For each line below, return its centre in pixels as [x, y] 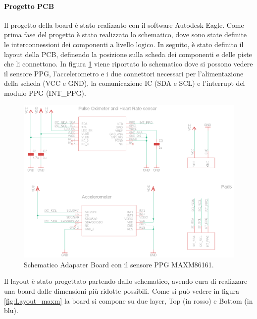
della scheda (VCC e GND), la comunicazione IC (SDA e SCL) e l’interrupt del [125, 83]
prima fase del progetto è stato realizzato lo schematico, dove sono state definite [126, 34]
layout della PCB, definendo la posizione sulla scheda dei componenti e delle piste [128, 54]
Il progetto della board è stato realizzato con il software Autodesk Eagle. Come [124, 25]
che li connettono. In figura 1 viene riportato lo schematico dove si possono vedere [128, 64]
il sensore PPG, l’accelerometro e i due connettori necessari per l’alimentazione [124, 73]
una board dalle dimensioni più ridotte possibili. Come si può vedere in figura [122, 291]
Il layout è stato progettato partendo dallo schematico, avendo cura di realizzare [126, 281]
